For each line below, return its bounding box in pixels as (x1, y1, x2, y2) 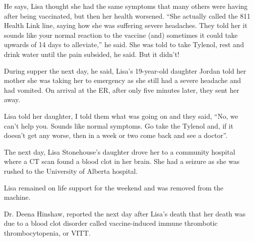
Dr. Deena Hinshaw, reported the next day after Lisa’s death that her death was (4, 208, 246, 218)
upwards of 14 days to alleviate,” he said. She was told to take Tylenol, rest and (4, 39, 244, 50)
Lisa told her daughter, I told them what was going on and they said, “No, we (4, 110, 238, 121)
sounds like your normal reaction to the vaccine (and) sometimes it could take (4, 29, 238, 40)
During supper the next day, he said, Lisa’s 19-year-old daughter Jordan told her (4, 65, 246, 76)
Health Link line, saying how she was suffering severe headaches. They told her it (4, 20, 248, 30)
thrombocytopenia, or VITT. (4, 227, 91, 238)
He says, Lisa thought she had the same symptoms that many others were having (4, 1, 248, 11)
